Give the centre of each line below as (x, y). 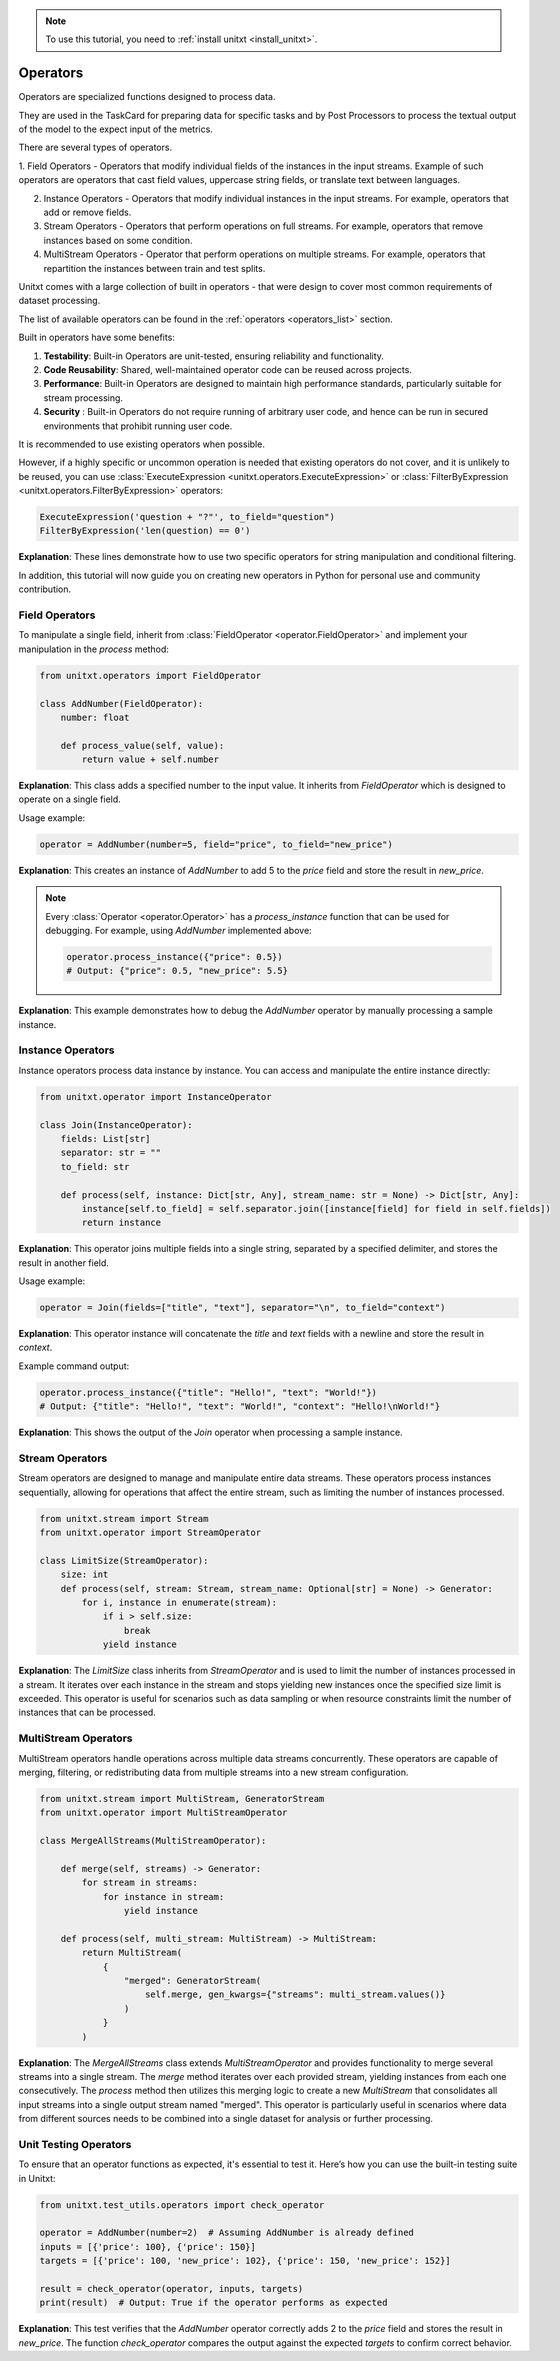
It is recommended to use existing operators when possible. (141, 444)
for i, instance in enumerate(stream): (179, 1603)
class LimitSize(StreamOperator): (124, 1560)
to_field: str (95, 1166)
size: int (84, 1574)
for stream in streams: (140, 1883)
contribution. (45, 589)
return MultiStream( (132, 1953)
